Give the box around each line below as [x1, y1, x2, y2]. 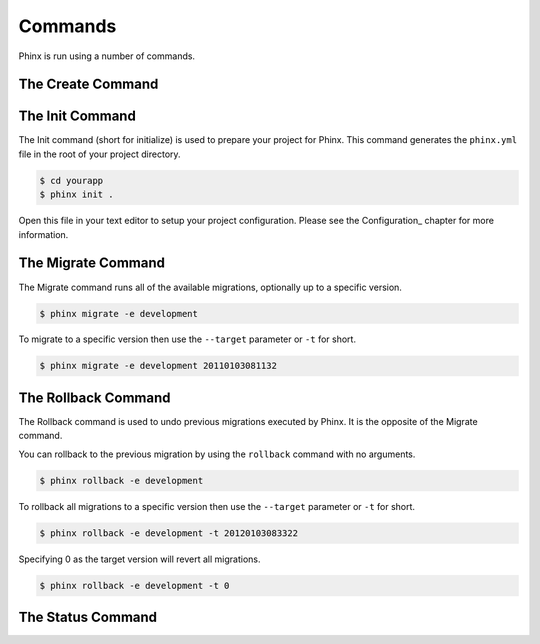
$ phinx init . [39, 189, 114, 200]
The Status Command [18, 609, 158, 626]
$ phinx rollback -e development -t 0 [39, 580, 230, 591]
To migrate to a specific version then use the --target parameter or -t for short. [18, 333, 357, 345]
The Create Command [18, 76, 159, 93]
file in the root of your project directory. [18, 148, 181, 160]
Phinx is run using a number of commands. [18, 50, 195, 62]
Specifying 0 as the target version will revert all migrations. [18, 553, 261, 565]
